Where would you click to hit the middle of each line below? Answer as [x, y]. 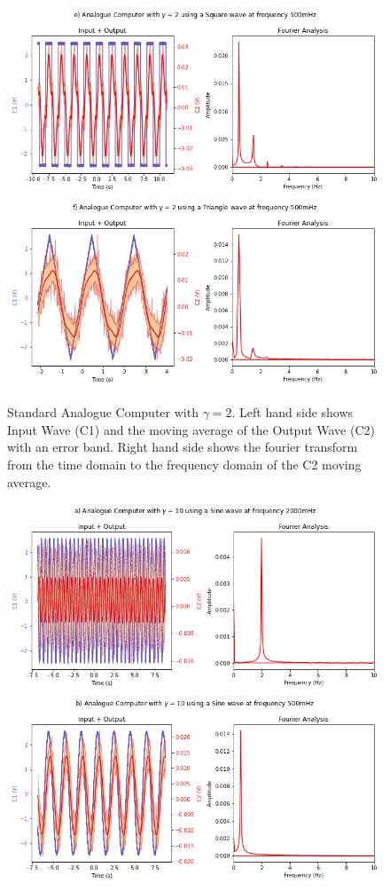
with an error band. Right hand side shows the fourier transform [183, 447]
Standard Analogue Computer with [103, 412]
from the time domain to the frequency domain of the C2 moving [184, 464]
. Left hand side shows [292, 412]
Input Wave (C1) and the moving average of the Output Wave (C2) [191, 429]
